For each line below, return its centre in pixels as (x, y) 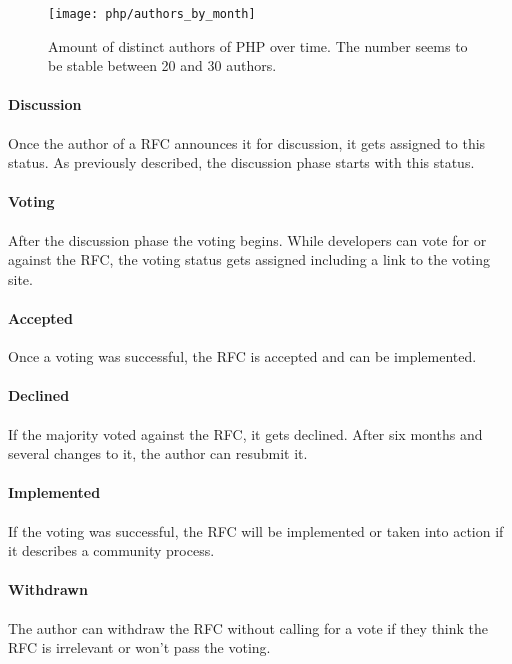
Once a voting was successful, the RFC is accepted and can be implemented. (242, 356)
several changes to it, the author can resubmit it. (158, 453)
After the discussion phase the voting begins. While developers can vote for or (247, 239)
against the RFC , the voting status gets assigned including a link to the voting (249, 259)
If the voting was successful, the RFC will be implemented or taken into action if (256, 530)
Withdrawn (48, 589)
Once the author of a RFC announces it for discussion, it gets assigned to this (247, 142)
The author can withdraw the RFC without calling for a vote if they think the (248, 627)
